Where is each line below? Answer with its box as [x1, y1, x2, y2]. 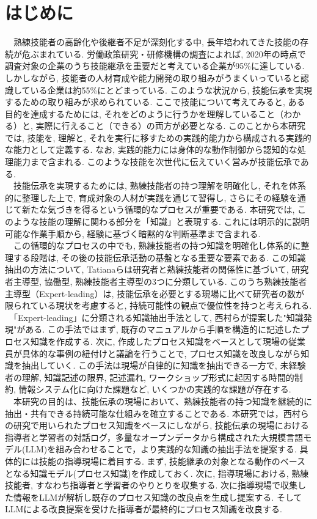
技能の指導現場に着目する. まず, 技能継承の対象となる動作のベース [38, 454, 305, 467]
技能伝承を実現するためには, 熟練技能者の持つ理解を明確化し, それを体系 [13, 179, 307, 192]
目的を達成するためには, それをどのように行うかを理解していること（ [5, 107, 284, 120]
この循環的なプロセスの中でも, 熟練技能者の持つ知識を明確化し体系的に [13, 239, 301, 252]
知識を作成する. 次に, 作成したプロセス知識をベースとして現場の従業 [30, 334, 305, 347]
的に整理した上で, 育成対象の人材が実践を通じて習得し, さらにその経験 [5, 191, 289, 204]
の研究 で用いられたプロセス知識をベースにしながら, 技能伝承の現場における [5, 419, 309, 432]
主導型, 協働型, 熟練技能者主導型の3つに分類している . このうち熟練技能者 [13, 275, 307, 287]
